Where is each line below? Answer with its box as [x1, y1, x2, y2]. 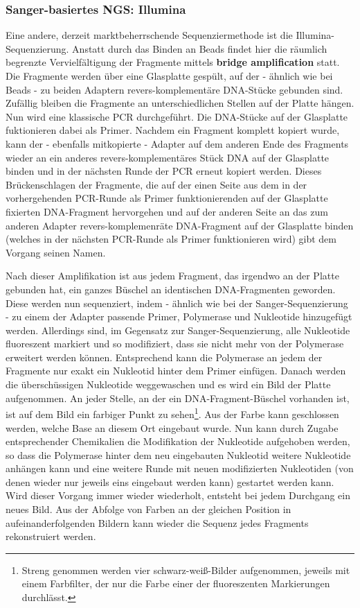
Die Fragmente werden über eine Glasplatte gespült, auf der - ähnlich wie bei [6, 69, 333, 82]
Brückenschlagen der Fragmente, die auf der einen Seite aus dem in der [6, 177, 307, 191]
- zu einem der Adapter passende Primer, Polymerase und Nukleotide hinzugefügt [6, 309, 352, 324]
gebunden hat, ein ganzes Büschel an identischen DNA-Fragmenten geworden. [6, 281, 336, 296]
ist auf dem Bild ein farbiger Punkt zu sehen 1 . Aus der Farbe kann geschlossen [6, 405, 339, 421]
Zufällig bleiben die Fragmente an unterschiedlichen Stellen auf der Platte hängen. [6, 96, 354, 110]
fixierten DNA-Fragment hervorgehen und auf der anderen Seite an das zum [6, 204, 328, 218]
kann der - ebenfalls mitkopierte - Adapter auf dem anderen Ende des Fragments [6, 136, 349, 150]
